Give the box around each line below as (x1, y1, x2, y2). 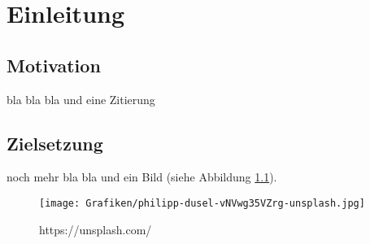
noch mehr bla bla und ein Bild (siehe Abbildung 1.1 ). (7, 168, 277, 185)
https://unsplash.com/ (39, 220, 152, 237)
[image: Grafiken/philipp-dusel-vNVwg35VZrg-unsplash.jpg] (39, 197, 365, 209)
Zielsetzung (7, 130, 103, 155)
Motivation (7, 52, 101, 77)
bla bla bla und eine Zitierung (7, 90, 155, 107)
